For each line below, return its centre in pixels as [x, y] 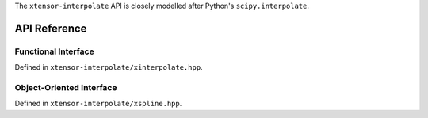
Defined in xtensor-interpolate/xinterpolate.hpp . [109, 67]
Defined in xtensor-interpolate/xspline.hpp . [98, 104]
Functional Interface [54, 51]
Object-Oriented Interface [66, 87]
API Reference [51, 28]
